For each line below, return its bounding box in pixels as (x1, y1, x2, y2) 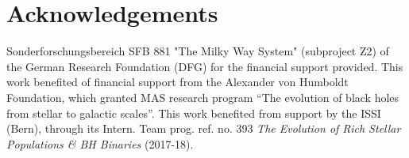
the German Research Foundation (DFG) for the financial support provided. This (6, 58, 403, 74)
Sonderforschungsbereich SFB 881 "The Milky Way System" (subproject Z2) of (6, 43, 389, 59)
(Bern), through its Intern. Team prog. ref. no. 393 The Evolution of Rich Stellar (6, 120, 401, 137)
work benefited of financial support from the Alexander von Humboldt (6, 73, 349, 90)
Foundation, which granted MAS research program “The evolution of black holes (6, 88, 399, 105)
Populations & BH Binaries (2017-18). (6, 135, 194, 152)
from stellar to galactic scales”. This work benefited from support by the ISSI (6, 104, 381, 121)
